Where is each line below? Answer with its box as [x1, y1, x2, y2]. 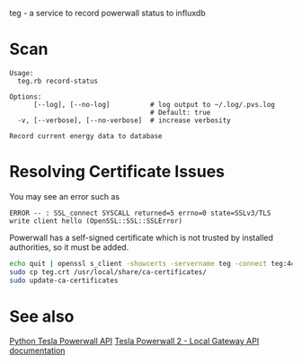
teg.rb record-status [17, 76, 99, 85]
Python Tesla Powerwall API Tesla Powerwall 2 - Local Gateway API [9, 336, 260, 347]
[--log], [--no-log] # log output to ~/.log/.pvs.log [32, 100, 276, 109]
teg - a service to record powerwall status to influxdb [9, 8, 206, 18]
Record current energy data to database [9, 131, 164, 140]
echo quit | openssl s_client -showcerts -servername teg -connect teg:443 [9, 259, 299, 268]
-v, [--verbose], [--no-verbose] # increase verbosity [17, 116, 231, 125]
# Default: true [149, 108, 211, 117]
